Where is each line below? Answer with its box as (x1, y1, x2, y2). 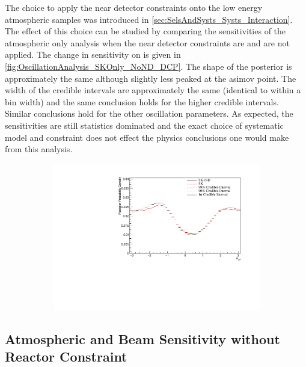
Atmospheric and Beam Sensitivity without (5, 329, 280, 348)
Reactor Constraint (5, 347, 127, 366)
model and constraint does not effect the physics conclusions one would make (5, 131, 289, 143)
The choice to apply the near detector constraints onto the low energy (5, 1, 263, 13)
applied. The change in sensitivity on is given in (5, 48, 181, 61)
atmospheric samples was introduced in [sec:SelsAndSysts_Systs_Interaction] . (5, 13, 293, 25)
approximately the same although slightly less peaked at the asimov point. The (5, 72, 296, 84)
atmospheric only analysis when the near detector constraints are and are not (5, 36, 290, 49)
